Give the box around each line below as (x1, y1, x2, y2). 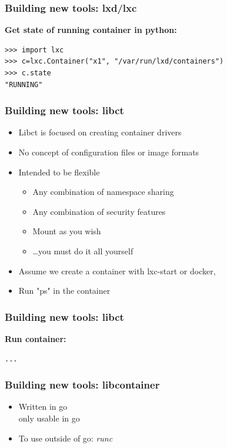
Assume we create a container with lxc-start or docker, (18, 264, 216, 277)
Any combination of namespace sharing (32, 185, 174, 198)
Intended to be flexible (18, 165, 100, 178)
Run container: (5, 332, 66, 344)
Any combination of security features (32, 205, 166, 217)
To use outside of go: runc (18, 432, 113, 444)
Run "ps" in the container (18, 284, 111, 297)
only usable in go (18, 412, 80, 424)
